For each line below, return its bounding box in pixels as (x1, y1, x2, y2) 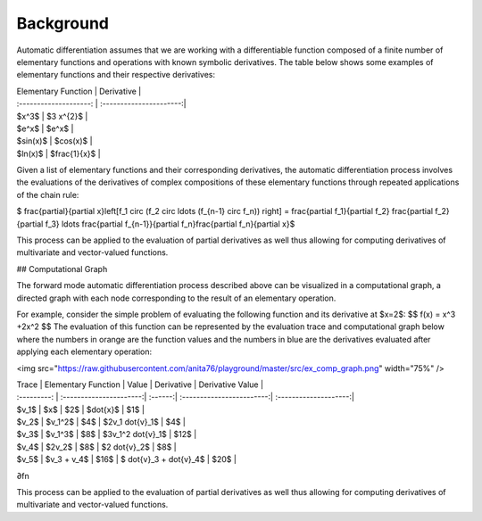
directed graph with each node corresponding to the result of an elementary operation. (16, 293, 337, 303)
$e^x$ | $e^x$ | (16, 123, 74, 134)
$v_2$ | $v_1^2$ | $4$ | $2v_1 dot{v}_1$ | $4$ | (16, 417, 187, 427)
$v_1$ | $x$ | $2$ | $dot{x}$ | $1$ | (16, 404, 145, 415)
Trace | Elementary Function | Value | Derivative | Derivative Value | (16, 379, 263, 390)
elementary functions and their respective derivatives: (16, 70, 216, 80)
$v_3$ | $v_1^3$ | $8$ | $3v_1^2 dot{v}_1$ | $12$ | (16, 429, 197, 440)
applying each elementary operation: (16, 346, 153, 357)
